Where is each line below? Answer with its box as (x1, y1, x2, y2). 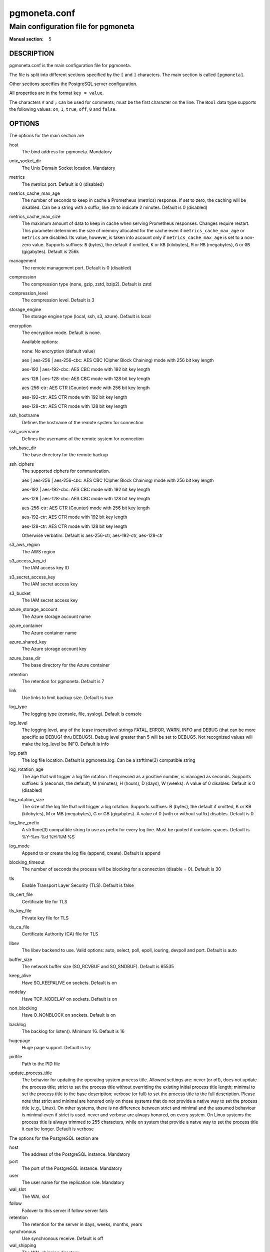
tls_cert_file (9, 891, 33, 897)
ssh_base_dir (9, 445, 36, 451)
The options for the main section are (9, 133, 84, 139)
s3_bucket (9, 590, 31, 596)
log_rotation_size (9, 796, 44, 802)
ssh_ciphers (9, 461, 34, 467)
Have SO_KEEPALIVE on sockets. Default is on (21, 980, 117, 986)
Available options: (21, 339, 58, 345)
